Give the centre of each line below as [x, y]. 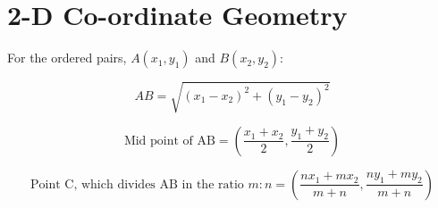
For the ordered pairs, [67, 58]
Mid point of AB [169, 141]
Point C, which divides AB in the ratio [137, 184]
